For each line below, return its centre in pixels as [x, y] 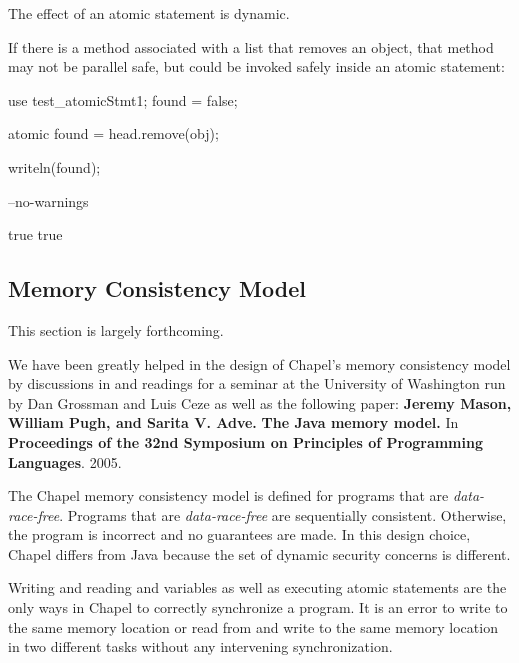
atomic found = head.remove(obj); [113, 133]
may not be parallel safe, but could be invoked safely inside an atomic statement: [256, 66]
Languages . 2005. [65, 461]
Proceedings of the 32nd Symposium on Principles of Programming [245, 441]
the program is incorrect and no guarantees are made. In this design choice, [239, 534]
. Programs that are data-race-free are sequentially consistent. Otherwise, [283, 514]
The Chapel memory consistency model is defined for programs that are [228, 495]
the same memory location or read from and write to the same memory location [253, 626]
